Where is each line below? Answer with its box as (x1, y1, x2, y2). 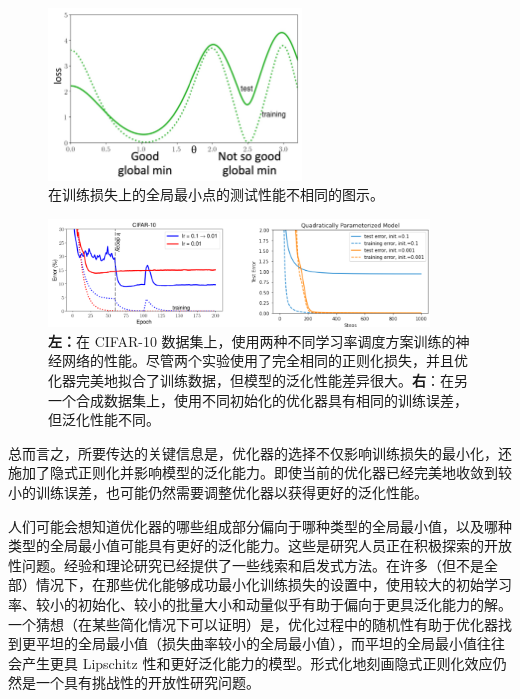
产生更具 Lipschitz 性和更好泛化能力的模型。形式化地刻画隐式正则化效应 (21, 652, 493, 673)
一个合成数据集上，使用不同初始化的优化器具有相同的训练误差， (48, 389, 468, 410)
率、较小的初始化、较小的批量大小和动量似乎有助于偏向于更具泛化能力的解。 (8, 594, 512, 614)
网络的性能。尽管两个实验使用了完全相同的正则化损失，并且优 (61, 350, 468, 371)
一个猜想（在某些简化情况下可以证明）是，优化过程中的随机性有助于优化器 (8, 613, 498, 634)
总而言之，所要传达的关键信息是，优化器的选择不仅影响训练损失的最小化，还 (8, 442, 512, 463)
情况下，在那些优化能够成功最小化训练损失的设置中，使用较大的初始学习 (35, 574, 512, 595)
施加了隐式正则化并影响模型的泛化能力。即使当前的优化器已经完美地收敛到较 (8, 462, 512, 483)
